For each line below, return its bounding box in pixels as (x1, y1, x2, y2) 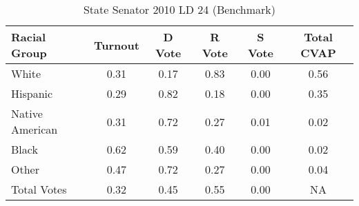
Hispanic (11, 85, 53, 101)
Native (11, 105, 43, 121)
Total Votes (11, 181, 67, 197)
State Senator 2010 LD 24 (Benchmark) (83, 1, 276, 17)
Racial (11, 29, 46, 45)
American (11, 121, 58, 137)
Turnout (93, 37, 139, 53)
